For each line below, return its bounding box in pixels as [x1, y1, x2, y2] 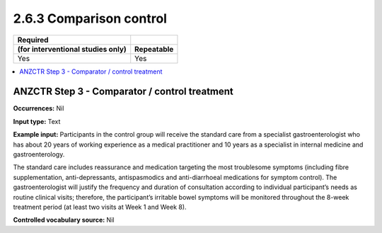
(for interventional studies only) [17, 44, 127, 54]
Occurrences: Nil [13, 104, 64, 113]
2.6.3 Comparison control [13, 11, 168, 26]
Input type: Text [13, 117, 61, 125]
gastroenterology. [13, 150, 65, 159]
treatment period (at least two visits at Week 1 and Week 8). [13, 203, 187, 211]
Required [17, 35, 49, 45]
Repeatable [134, 44, 174, 54]
